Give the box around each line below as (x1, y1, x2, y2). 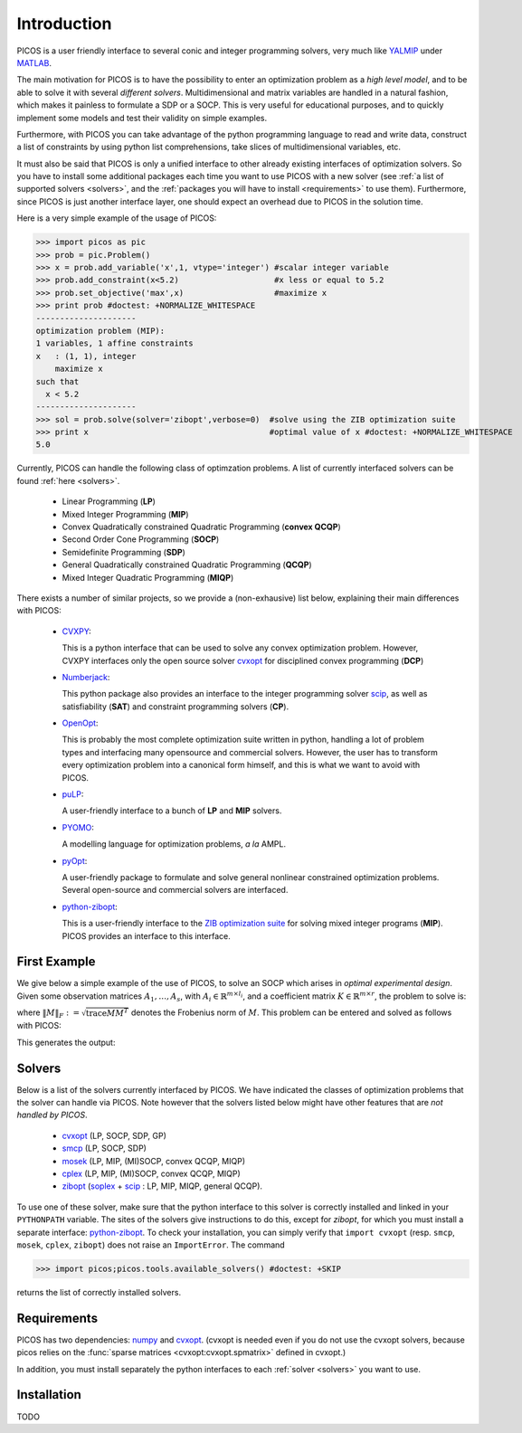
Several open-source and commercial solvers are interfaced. (62, 885, 289, 896)
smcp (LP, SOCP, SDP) (62, 1143, 147, 1153)
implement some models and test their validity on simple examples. (16, 112, 267, 123)
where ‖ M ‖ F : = (16, 1007, 81, 1020)
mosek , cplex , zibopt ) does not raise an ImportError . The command (16, 1239, 285, 1250)
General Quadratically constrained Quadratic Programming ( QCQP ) (62, 559, 312, 570)
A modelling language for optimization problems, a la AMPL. (62, 839, 287, 849)
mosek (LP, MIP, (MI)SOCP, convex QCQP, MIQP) (62, 1155, 246, 1166)
